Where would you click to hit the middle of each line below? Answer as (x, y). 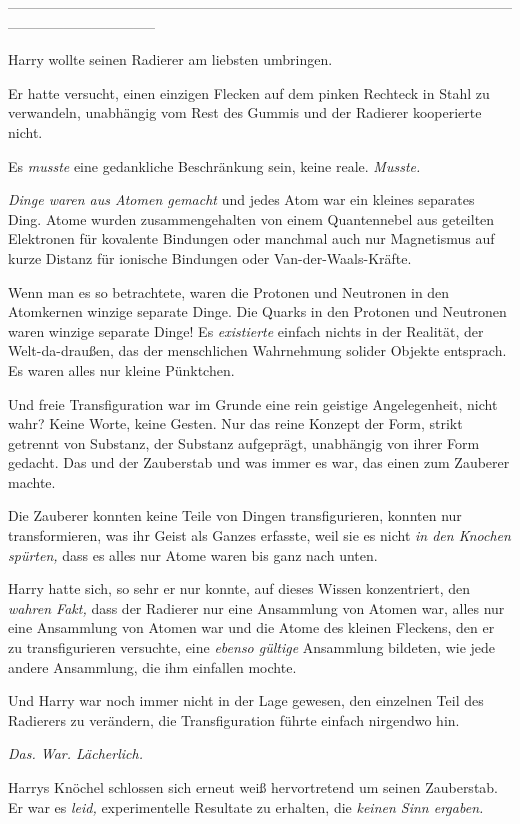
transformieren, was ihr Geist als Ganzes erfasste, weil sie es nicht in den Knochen (259, 535)
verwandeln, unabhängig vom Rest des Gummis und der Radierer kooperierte (245, 112)
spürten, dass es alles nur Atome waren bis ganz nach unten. (193, 554)
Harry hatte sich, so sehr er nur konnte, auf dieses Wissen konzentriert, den (239, 588)
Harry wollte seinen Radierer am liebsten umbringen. (170, 59)
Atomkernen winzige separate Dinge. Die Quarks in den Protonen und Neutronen (257, 311)
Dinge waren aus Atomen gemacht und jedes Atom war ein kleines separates (241, 199)
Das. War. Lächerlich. (75, 753)
